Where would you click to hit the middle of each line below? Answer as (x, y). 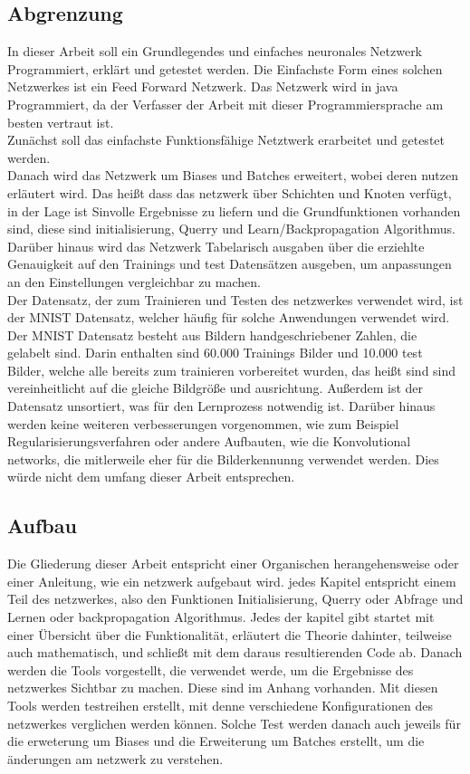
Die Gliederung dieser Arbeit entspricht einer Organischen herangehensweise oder (233, 564)
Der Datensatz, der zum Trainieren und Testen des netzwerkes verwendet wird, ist (235, 299)
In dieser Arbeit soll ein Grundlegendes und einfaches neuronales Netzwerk (215, 51)
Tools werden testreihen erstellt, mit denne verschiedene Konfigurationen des (220, 705)
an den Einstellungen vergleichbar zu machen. (134, 281)
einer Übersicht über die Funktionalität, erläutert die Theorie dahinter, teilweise (230, 634)
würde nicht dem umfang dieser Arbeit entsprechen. (151, 477)
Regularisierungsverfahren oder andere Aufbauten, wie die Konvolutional (209, 441)
